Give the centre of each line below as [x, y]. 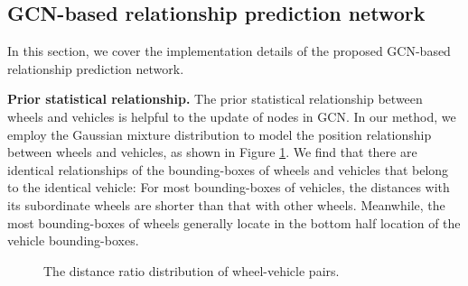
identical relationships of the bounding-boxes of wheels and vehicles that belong [228, 169]
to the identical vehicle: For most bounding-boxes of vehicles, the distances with [229, 187]
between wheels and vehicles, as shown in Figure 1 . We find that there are [212, 152]
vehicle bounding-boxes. [73, 240]
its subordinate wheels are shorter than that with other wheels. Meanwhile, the [226, 204]
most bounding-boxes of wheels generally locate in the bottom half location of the [234, 222]
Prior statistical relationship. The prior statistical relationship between [215, 99]
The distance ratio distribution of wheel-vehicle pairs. [192, 270]
